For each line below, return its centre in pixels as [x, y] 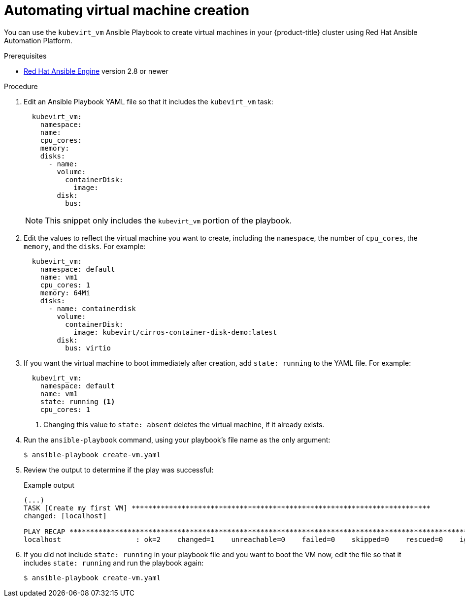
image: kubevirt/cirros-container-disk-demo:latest [175, 332]
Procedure [21, 86]
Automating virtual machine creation [127, 10]
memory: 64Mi [65, 293]
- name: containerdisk [92, 308]
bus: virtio [88, 348]
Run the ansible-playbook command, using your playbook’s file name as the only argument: [177, 440]
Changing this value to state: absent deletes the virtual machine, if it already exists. [184, 424]
